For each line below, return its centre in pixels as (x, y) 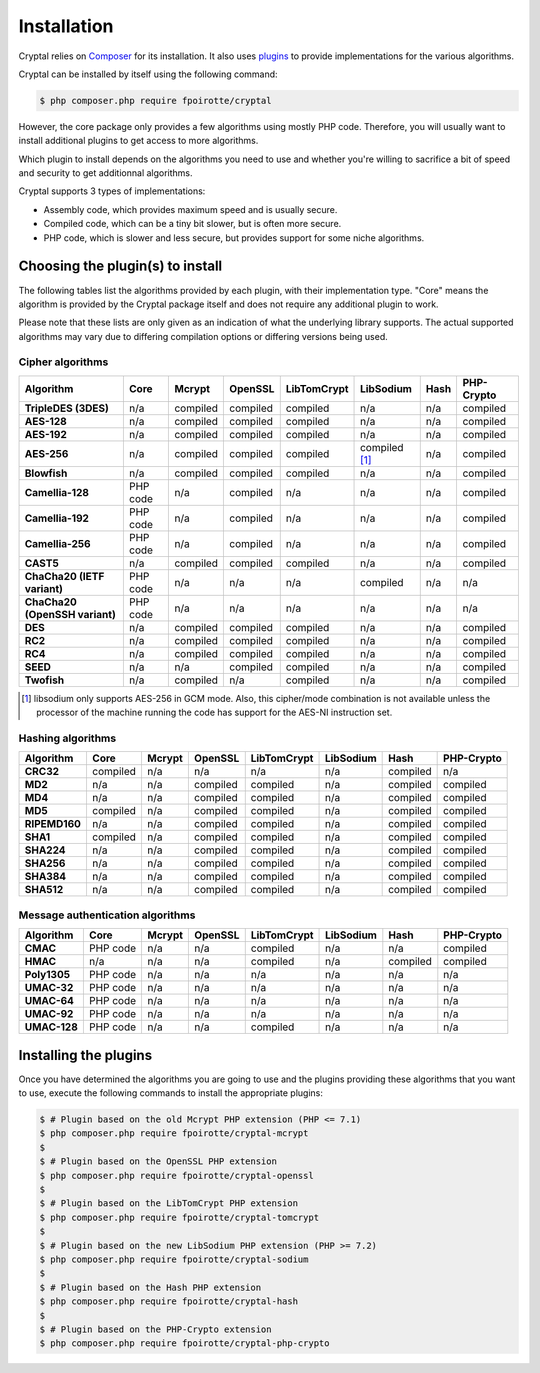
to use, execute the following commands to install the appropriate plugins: (171, 1093)
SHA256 (45, 863)
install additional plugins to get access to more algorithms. (138, 141)
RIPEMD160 (53, 824)
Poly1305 (47, 975)
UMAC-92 (49, 1014)
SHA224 (45, 850)
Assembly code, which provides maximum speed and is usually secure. (190, 209)
